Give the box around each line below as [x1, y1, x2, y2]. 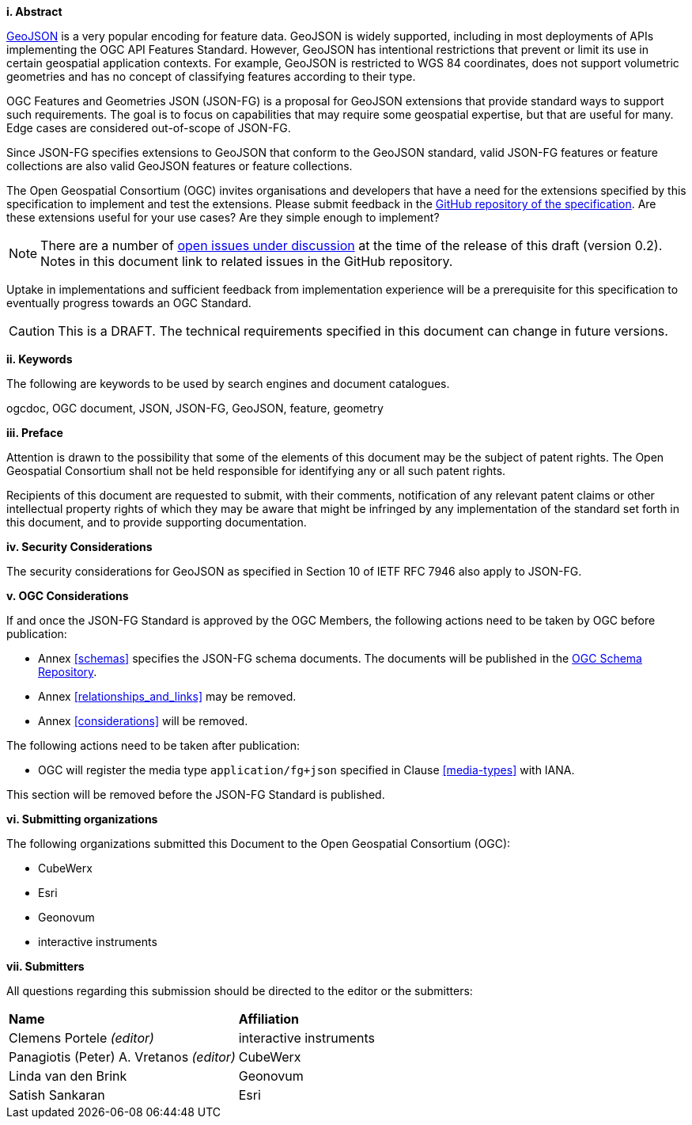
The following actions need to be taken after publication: [6, 739, 301, 752]
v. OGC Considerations [6, 589, 129, 602]
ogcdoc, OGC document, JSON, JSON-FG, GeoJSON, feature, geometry [6, 401, 384, 415]
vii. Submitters [6, 960, 85, 973]
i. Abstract [6, 5, 62, 18]
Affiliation [238, 1011, 299, 1027]
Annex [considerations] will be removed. [38, 714, 248, 728]
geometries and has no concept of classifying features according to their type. [6, 70, 416, 83]
